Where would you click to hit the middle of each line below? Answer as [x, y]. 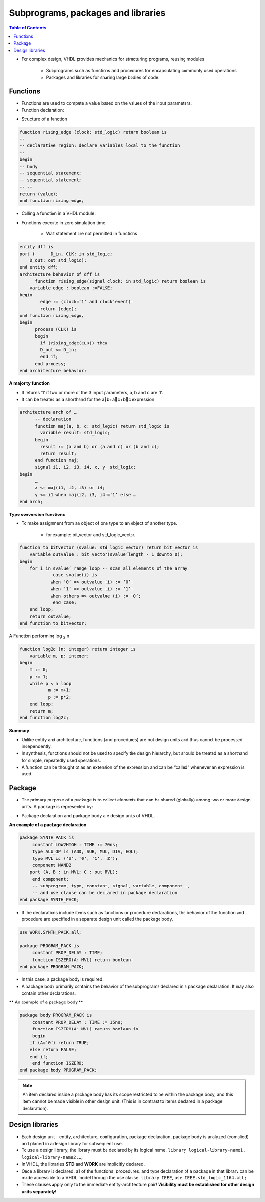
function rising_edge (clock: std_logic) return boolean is [93, 132]
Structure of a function [44, 119]
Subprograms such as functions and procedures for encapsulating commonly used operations [141, 70]
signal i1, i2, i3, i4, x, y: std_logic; [85, 467]
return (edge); [58, 309]
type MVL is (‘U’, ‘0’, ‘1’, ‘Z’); [75, 858]
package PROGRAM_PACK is [49, 946]
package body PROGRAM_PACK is [56, 1015]
